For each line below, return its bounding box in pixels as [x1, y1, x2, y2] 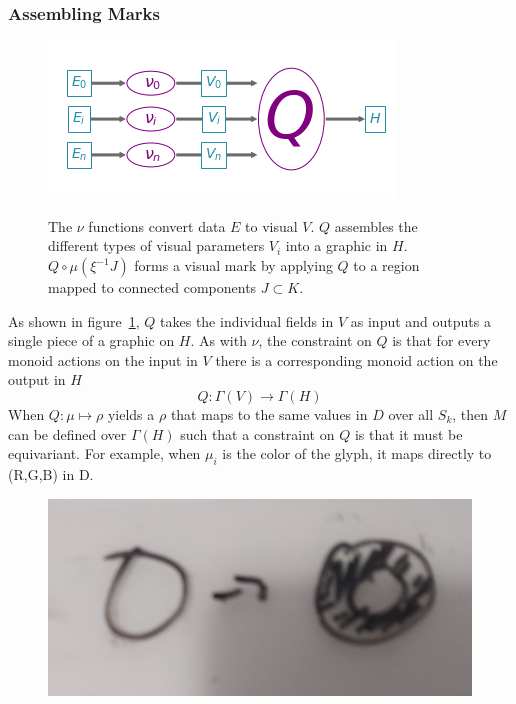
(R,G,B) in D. [8, 463, 94, 484]
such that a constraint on [180, 423, 335, 444]
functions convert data [88, 215, 226, 236]
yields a [107, 403, 155, 424]
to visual [245, 215, 298, 236]
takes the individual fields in [160, 310, 334, 331]
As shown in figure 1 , [8, 310, 140, 331]
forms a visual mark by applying [134, 255, 333, 275]
